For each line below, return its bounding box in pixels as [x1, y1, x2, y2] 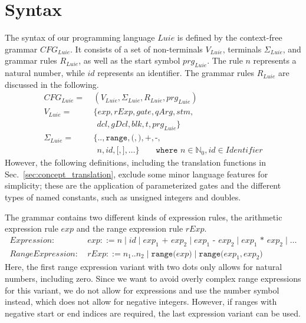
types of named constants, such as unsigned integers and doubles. [5, 191, 241, 203]
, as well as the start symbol [78, 54, 180, 67]
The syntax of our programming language [5, 31, 155, 44]
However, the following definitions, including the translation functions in [5, 156, 266, 169]
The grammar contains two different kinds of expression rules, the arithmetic [5, 210, 282, 223]
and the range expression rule [76, 222, 183, 235]
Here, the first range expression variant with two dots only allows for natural [5, 261, 282, 273]
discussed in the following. [5, 78, 99, 90]
